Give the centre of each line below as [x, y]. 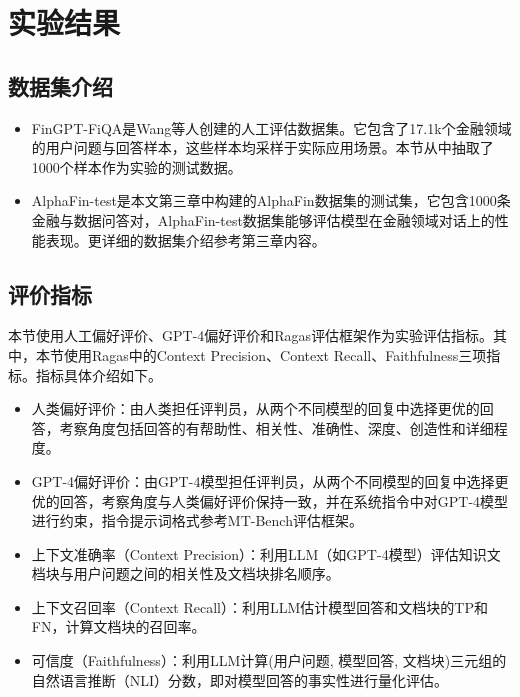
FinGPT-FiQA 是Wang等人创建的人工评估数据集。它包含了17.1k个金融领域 [271, 127]
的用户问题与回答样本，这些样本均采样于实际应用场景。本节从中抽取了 [262, 147]
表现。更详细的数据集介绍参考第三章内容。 [185, 239]
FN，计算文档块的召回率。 [118, 626]
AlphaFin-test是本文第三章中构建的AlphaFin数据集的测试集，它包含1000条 [271, 200]
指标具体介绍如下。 [98, 374]
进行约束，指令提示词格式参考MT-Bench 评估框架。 [197, 520]
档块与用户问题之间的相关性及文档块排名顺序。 [185, 573]
